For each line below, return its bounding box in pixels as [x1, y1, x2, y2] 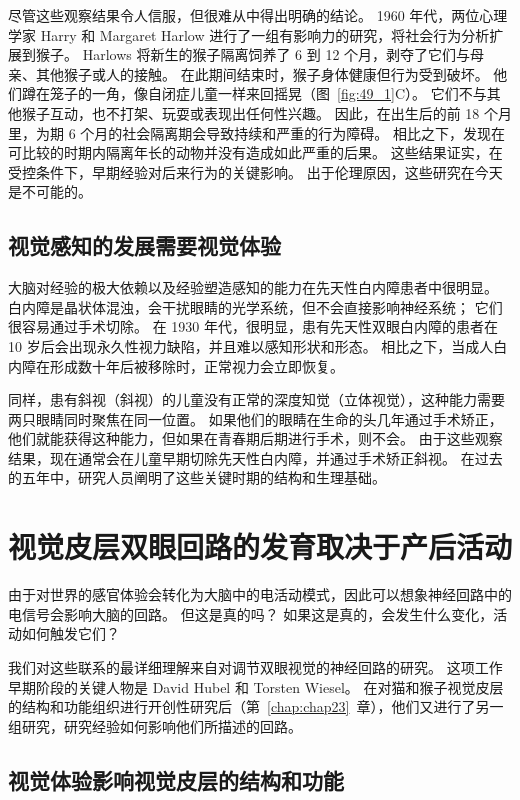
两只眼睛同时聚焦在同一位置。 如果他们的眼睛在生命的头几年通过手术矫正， [8, 408, 503, 429]
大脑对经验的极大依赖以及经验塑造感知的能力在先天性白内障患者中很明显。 [8, 277, 498, 298]
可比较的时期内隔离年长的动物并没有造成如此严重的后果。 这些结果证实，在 [8, 142, 503, 163]
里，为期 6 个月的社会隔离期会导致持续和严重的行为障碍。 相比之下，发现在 [8, 122, 505, 143]
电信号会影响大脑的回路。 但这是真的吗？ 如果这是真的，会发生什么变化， [8, 603, 494, 624]
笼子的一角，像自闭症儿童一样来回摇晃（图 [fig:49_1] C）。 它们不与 [49, 83, 487, 104]
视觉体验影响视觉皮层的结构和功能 [8, 764, 344, 795]
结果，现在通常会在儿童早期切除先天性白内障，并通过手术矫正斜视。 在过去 [8, 447, 503, 468]
